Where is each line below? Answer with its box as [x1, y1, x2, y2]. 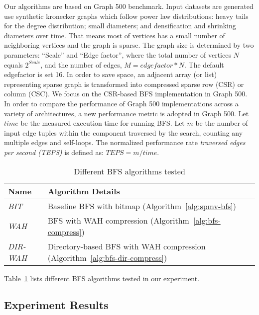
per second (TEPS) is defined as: [4, 147, 104, 157]
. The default [184, 59, 224, 70]
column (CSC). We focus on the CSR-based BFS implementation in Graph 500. [4, 88, 248, 99]
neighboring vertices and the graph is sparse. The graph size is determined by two [4, 40, 254, 50]
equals [4, 59, 23, 70]
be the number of [195, 118, 248, 128]
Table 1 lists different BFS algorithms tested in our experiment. [4, 273, 200, 283]
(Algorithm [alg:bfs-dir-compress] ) [47, 251, 167, 263]
